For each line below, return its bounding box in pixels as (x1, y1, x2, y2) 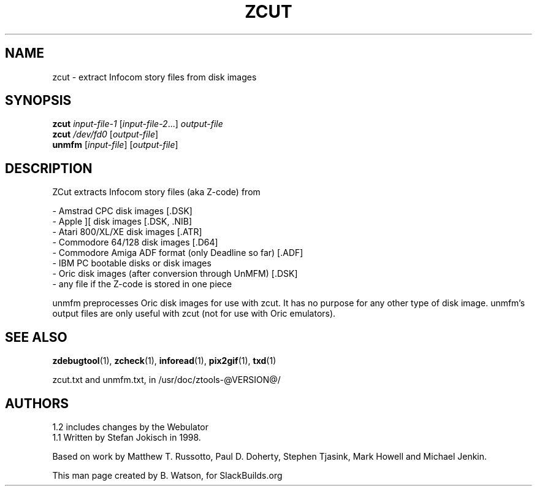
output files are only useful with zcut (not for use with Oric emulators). (52, 308, 336, 319)
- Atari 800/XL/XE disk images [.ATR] (52, 226, 202, 238)
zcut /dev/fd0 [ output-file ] (52, 129, 159, 140)
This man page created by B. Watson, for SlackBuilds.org (52, 470, 283, 481)
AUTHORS (5, 395, 69, 411)
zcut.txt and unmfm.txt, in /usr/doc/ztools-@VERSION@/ (52, 374, 281, 385)
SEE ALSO (5, 329, 67, 345)
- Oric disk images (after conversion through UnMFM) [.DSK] (52, 268, 298, 279)
